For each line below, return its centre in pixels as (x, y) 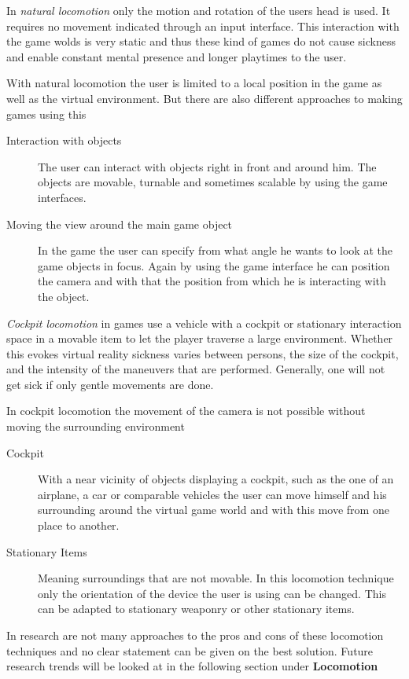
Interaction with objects (64, 140)
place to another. (79, 525)
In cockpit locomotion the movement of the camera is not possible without (186, 411)
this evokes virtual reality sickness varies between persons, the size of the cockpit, (203, 353)
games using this (46, 114)
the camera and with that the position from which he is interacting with (212, 281)
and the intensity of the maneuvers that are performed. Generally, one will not (196, 369)
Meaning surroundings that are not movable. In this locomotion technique (216, 578)
